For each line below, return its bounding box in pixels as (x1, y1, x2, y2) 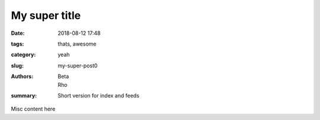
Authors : (11, 73, 34, 80)
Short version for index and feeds (57, 92, 139, 99)
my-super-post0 (57, 62, 98, 69)
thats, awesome (57, 40, 97, 47)
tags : (11, 40, 24, 47)
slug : (11, 62, 24, 69)
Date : (11, 30, 25, 37)
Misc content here (11, 105, 56, 112)
